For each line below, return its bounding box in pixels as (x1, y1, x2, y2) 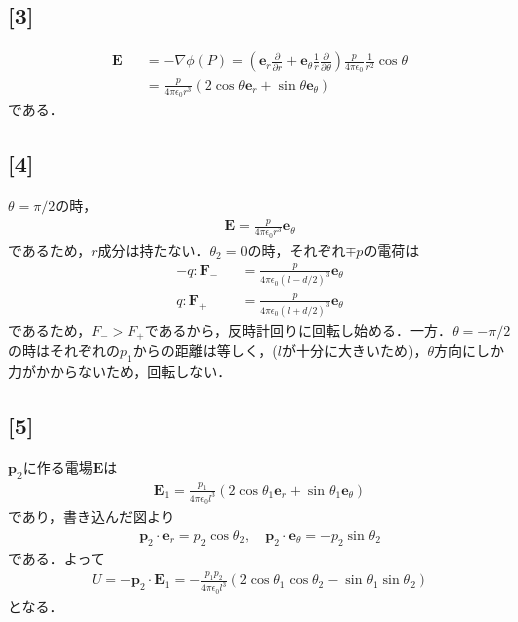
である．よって (8, 547, 105, 568)
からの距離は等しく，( (132, 340, 278, 361)
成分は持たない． (97, 239, 210, 260)
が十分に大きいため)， (281, 340, 428, 361)
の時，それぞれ (247, 239, 346, 260)
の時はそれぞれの (8, 340, 120, 361)
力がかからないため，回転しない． (8, 360, 232, 381)
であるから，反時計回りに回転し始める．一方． (144, 319, 453, 340)
